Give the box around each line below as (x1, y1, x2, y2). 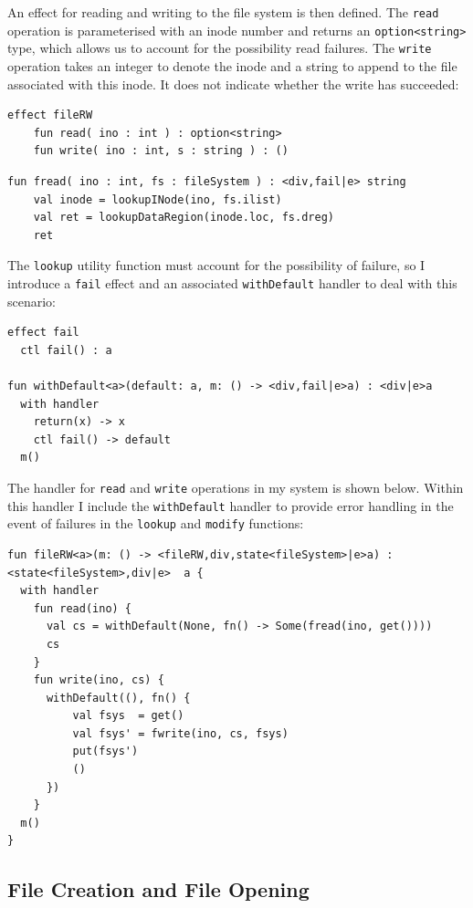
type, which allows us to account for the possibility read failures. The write (7, 38, 432, 57)
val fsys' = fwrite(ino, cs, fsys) (72, 726, 289, 740)
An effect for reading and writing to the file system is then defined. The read (7, 3, 439, 21)
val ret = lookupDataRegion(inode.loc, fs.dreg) (33, 211, 334, 224)
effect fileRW (7, 109, 93, 122)
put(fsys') (72, 745, 139, 758)
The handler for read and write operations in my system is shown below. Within (7, 477, 464, 496)
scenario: (7, 291, 57, 310)
